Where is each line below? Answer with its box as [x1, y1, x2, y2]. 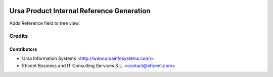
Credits [9, 33, 28, 40]
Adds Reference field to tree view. [9, 20, 80, 26]
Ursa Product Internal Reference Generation [9, 7, 151, 15]
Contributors [9, 46, 37, 52]
